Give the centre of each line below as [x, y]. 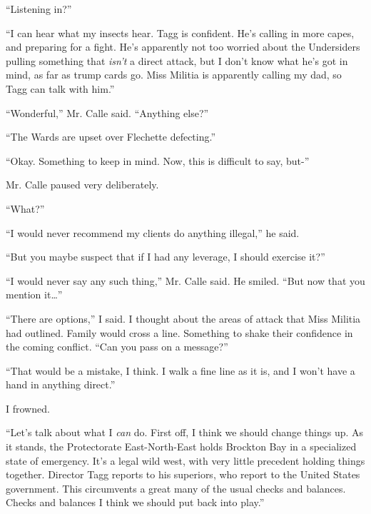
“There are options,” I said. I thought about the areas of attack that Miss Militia [183, 318]
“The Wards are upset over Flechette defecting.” [111, 137]
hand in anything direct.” [61, 384]
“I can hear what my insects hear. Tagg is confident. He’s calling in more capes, [180, 32]
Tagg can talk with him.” [60, 88]
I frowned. [28, 408]
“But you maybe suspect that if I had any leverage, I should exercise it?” [166, 257]
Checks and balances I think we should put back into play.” [135, 502]
